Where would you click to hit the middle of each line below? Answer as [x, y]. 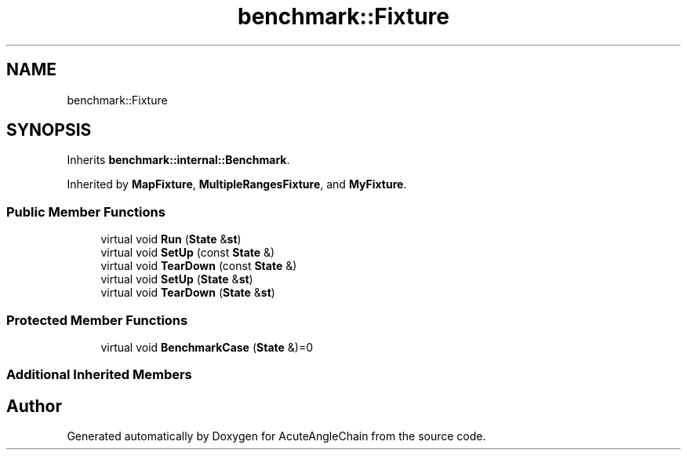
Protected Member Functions [97, 320]
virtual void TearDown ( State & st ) [188, 293]
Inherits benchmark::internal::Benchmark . [178, 160]
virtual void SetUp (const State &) [188, 253]
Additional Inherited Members [99, 375]
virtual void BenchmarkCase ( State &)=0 [207, 347]
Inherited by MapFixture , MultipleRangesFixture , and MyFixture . [237, 184]
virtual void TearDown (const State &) [199, 266]
